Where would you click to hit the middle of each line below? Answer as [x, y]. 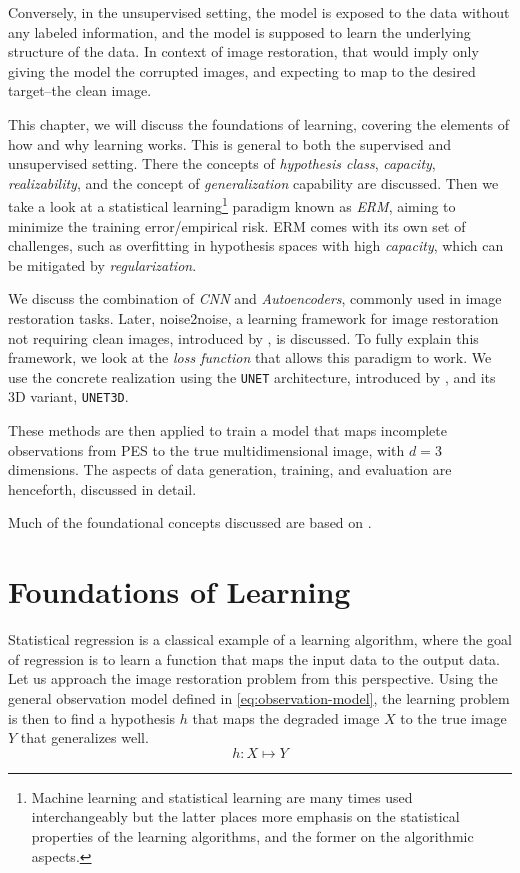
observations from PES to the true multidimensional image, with [206, 449]
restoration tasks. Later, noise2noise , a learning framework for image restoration [253, 317]
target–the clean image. [80, 90]
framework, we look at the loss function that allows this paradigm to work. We [250, 357]
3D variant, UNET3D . [68, 396]
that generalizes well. [84, 737]
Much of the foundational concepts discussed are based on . [190, 522]
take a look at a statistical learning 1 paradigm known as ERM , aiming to [232, 204]
